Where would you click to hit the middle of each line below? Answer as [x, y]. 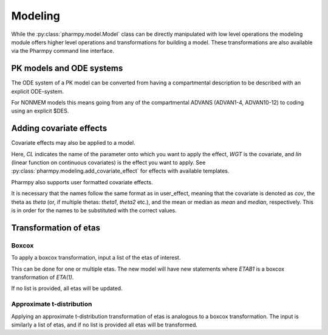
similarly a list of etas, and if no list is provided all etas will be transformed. [104, 325]
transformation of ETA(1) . [43, 277]
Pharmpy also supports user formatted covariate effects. [82, 182]
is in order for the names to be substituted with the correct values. [94, 210]
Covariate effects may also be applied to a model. [73, 143]
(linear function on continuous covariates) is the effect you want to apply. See [108, 163]
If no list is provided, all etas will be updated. [67, 288]
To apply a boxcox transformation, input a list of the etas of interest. [96, 258]
